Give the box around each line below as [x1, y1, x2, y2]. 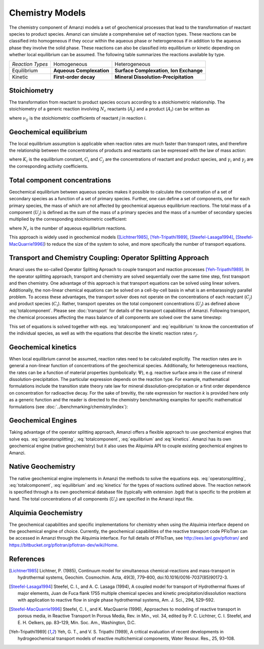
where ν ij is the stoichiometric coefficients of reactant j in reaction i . [9, 115, 147, 122]
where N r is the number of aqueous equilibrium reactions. [9, 225, 127, 232]
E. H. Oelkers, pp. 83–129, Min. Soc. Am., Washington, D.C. [18, 620, 136, 626]
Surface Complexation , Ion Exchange [114, 67, 203, 74]
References [9, 555, 45, 563]
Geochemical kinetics [9, 343, 77, 351]
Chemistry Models [9, 7, 86, 18]
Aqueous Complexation [53, 67, 110, 74]
